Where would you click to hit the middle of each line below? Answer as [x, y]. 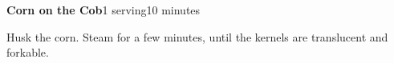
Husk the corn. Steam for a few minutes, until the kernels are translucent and [197, 36]
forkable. [28, 52]
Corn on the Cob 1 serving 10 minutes [104, 10]
